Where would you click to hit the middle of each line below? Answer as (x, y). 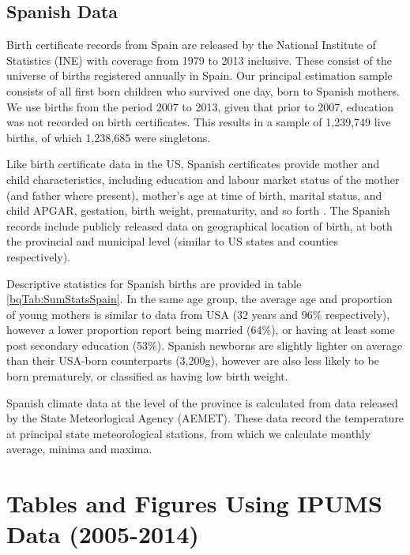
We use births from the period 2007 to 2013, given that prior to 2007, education (200, 106)
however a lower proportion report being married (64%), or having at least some (201, 330)
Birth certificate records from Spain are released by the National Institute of (191, 45)
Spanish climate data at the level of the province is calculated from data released (202, 402)
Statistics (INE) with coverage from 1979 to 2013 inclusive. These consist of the (199, 60)
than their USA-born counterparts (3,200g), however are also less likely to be (193, 360)
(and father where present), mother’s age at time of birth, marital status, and (194, 195)
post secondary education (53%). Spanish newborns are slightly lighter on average (205, 345)
